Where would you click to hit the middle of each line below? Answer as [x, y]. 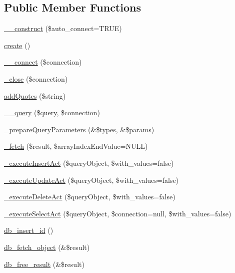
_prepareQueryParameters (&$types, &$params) [79, 129]
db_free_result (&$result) [44, 264]
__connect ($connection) [43, 62]
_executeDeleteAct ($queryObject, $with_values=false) [90, 197]
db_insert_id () [29, 230]
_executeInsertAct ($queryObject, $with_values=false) [89, 163]
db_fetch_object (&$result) [47, 247]
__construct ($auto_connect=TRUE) [63, 28]
